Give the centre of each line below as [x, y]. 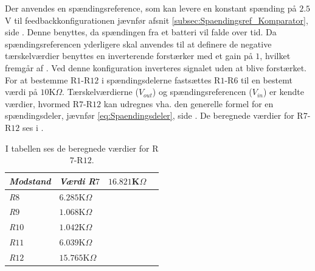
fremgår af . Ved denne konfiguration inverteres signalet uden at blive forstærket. [156, 67]
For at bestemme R [41, 79]
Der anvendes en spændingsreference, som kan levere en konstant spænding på [151, 8]
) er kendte [284, 92]
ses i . [33, 127]
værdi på [21, 92]
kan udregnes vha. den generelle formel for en [189, 103]
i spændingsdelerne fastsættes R [161, 79]
